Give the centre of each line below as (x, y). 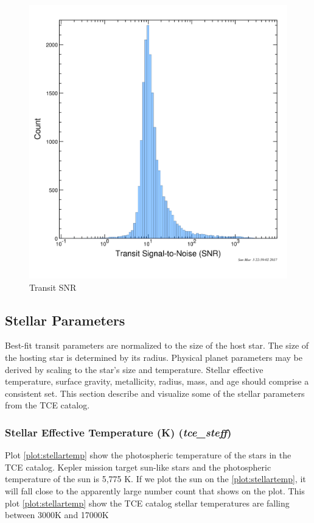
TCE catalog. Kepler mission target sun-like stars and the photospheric (138, 467)
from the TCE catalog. (47, 405)
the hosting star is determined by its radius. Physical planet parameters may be (154, 357)
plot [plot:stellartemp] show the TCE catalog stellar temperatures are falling (147, 503)
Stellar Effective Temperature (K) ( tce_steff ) (118, 432)
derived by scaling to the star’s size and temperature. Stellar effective (134, 369)
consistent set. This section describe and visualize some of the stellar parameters (155, 393)
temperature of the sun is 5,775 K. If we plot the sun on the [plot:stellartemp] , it (155, 479)
